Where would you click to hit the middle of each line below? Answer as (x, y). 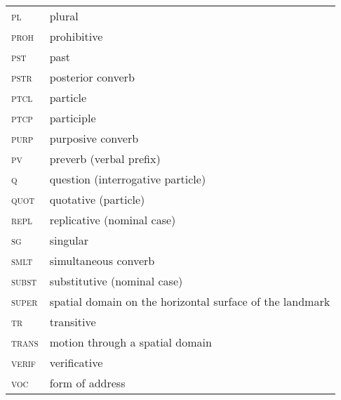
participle (73, 118)
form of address (87, 383)
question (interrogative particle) (128, 179)
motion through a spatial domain (131, 342)
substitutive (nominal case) (116, 281)
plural (64, 16)
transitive (73, 322)
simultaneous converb (102, 260)
